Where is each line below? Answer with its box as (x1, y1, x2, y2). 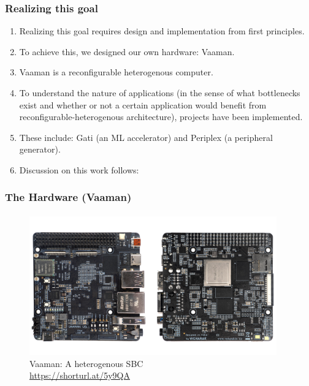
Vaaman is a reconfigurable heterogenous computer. (19, 66, 213, 78)
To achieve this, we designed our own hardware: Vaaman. (19, 45, 235, 58)
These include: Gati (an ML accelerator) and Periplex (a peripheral (19, 131, 273, 143)
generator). (19, 143, 61, 156)
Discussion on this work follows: (19, 163, 139, 176)
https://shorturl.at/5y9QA (29, 369, 130, 382)
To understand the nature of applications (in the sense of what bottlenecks (19, 86, 300, 99)
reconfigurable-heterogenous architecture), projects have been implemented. (19, 110, 303, 123)
